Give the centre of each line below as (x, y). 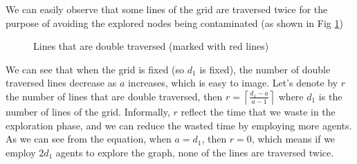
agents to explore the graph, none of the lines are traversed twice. (195, 152)
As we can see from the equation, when (89, 139)
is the (330, 96)
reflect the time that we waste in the (258, 111)
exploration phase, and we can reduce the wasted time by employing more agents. (179, 125)
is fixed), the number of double (265, 69)
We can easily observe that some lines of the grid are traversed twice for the (167, 9)
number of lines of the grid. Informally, (88, 111)
